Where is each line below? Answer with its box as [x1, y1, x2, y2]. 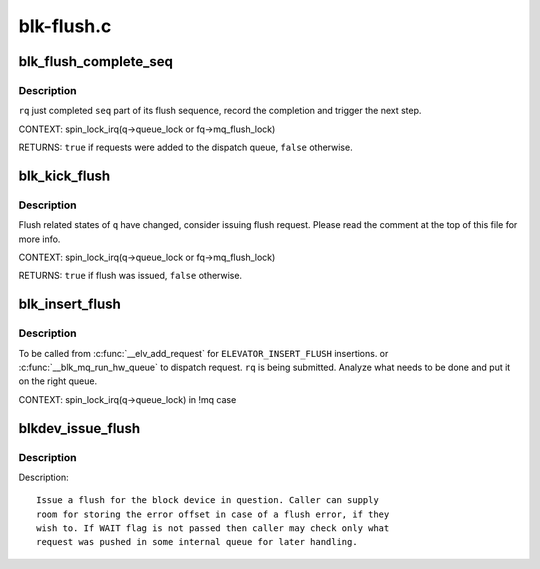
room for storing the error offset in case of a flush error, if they [36, 508, 390, 520]
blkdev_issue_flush [18, 420, 141, 437]
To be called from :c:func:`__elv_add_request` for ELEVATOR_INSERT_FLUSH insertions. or [18, 347, 389, 359]
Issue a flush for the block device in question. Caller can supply [36, 495, 379, 506]
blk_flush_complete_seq [18, 53, 174, 70]
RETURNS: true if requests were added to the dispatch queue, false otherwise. [18, 141, 354, 154]
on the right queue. [18, 375, 98, 387]
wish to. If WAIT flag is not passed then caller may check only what [36, 523, 390, 534]
